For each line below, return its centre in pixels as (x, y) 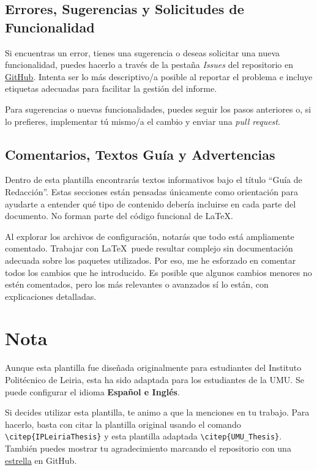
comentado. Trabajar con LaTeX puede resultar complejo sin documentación (149, 248)
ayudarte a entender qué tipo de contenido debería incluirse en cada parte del (151, 203)
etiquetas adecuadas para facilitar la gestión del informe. (111, 88)
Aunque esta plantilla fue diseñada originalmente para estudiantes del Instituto (153, 367)
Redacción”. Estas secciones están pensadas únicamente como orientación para (151, 191)
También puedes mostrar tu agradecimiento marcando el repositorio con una (148, 448)
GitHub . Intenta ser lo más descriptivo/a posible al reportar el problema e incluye (159, 76)
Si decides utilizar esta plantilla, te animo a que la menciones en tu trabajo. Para (157, 412)
